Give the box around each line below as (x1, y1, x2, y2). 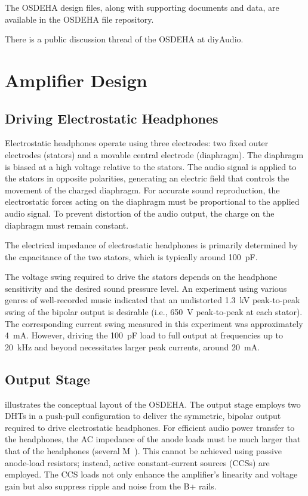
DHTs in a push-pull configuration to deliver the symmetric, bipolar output (5, 409, 281, 422)
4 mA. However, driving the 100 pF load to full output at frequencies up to (5, 329, 283, 341)
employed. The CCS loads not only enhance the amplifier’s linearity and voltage (5, 468, 298, 480)
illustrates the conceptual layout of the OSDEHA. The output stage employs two (5, 398, 301, 410)
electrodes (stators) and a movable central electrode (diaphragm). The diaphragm (5, 148, 304, 161)
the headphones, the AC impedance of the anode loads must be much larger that (5, 433, 301, 445)
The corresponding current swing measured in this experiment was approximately (5, 317, 303, 329)
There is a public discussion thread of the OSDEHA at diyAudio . (5, 33, 244, 45)
